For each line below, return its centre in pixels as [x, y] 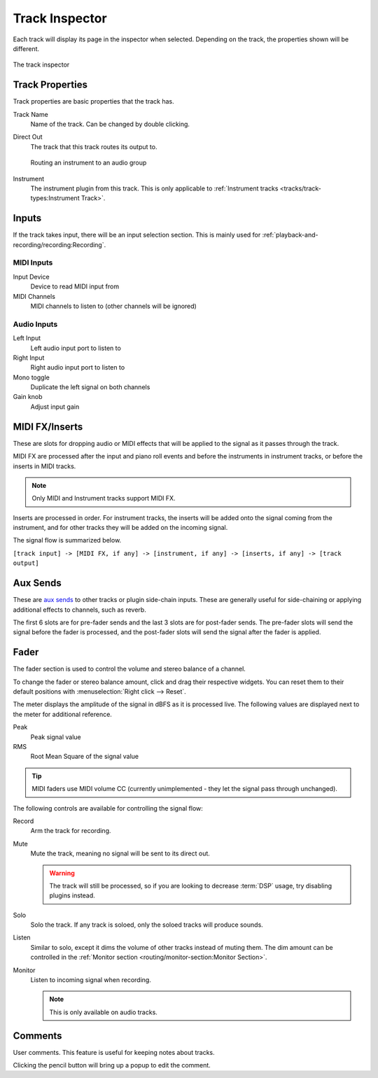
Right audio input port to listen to [78, 367]
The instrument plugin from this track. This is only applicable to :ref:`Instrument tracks [154, 188]
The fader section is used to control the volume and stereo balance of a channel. [129, 669]
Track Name [30, 114]
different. [26, 48]
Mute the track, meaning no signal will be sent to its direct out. [120, 853]
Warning [62, 873]
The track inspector [41, 65]
